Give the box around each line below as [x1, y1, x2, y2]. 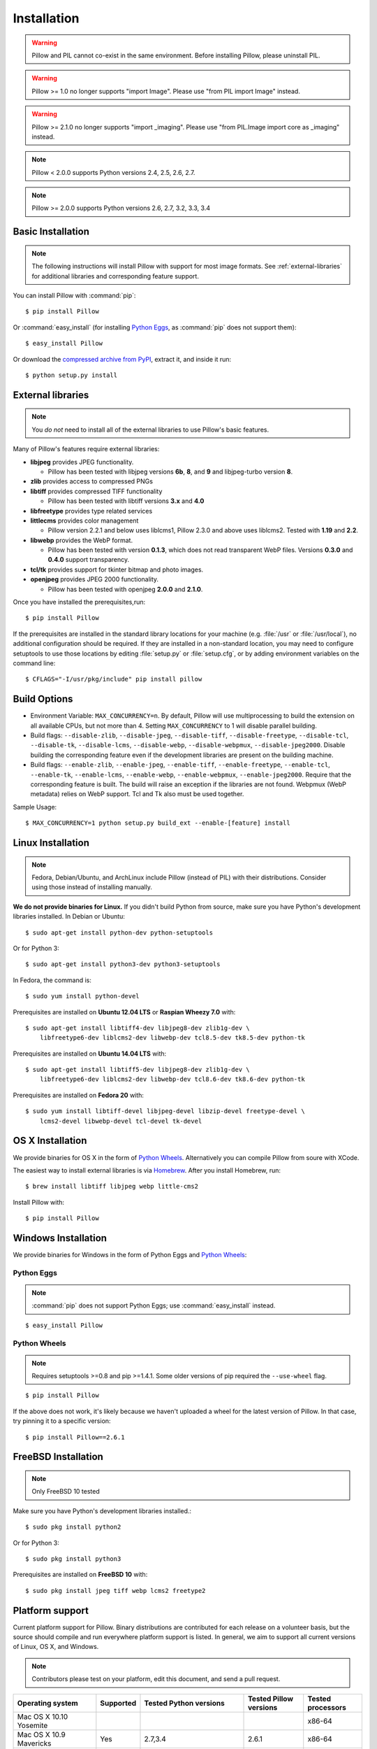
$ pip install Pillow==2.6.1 [25, 1433, 125, 1441]
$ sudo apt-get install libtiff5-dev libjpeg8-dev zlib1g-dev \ [25, 1065, 251, 1074]
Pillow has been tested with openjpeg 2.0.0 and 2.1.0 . [47, 585, 203, 593]
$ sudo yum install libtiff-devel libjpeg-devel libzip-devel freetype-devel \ [25, 1107, 305, 1115]
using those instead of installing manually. [31, 883, 153, 891]
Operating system [17, 1698, 78, 1708]
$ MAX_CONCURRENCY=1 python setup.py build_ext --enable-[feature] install [25, 819, 290, 827]
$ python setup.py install [25, 371, 118, 379]
